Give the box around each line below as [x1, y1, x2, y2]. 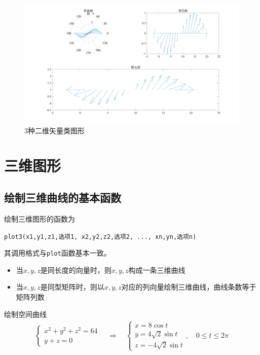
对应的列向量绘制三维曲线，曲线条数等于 [121, 281, 256, 292]
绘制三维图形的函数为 [4, 213, 75, 224]
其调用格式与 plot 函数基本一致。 [4, 247, 111, 258]
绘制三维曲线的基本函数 [4, 190, 121, 205]
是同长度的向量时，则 [40, 264, 112, 275]
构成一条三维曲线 [128, 264, 185, 275]
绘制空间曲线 [4, 308, 47, 319]
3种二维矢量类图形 [24, 125, 85, 135]
